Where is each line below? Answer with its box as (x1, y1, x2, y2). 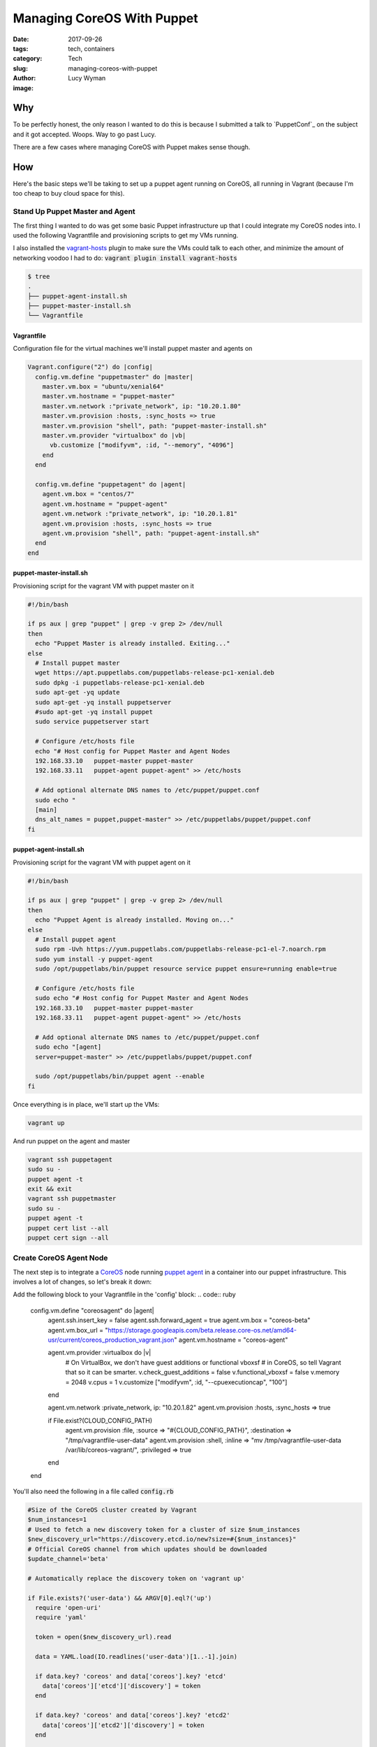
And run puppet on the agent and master (13, 1136, 131, 1145)
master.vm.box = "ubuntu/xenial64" (42, 383, 164, 391)
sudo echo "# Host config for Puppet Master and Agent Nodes (35, 994, 249, 1002)
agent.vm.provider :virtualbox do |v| (47, 1349, 151, 1357)
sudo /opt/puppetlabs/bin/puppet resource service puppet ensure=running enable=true (35, 965, 337, 973)
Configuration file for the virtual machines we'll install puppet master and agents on (13, 345, 253, 353)
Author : (13, 74, 36, 82)
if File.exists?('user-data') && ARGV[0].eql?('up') (27, 1594, 212, 1602)
